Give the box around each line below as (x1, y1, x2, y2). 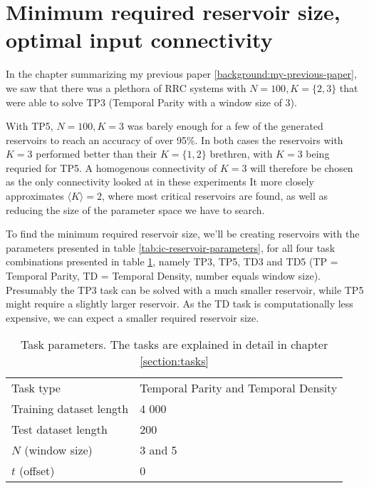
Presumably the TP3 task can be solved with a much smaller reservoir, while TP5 (6, 282, 364, 297)
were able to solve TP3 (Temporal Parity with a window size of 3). (6, 94, 297, 109)
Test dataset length (11, 421, 108, 438)
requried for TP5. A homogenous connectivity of (6, 160, 217, 175)
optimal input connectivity (6, 25, 273, 54)
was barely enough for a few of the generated (127, 118, 323, 133)
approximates (6, 188, 64, 203)
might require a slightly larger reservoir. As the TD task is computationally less (6, 296, 353, 311)
